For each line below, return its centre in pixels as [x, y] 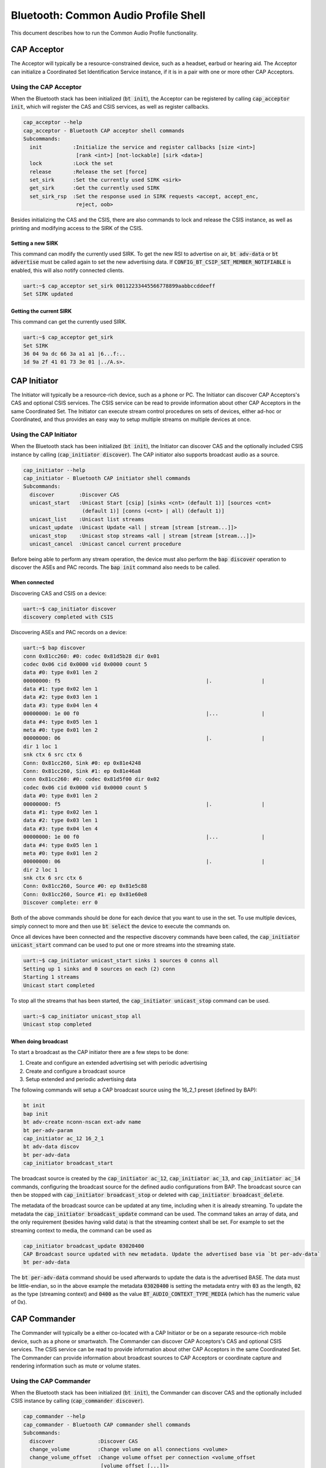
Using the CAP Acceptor [46, 87]
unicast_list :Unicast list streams [87, 519]
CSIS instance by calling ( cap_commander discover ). [78, 1401]
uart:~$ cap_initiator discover [70, 609]
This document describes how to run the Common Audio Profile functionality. [104, 33]
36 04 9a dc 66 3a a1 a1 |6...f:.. [74, 353]
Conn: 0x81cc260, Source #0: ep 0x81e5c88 [85, 886]
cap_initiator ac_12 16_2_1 [63, 1139]
